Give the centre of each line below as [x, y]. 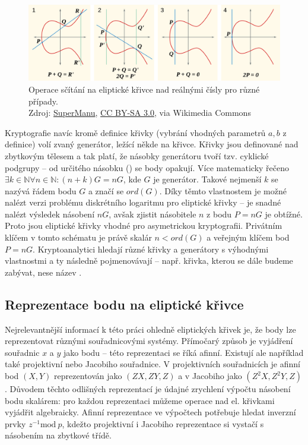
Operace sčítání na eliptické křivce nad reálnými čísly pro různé [144, 89]
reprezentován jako [88, 376]
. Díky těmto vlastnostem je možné [223, 190]
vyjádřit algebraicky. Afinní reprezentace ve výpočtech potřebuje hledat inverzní [150, 412]
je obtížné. [284, 214]
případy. [43, 101]
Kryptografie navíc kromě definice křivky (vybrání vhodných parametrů [135, 132]
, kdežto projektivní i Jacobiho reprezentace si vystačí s [163, 423]
